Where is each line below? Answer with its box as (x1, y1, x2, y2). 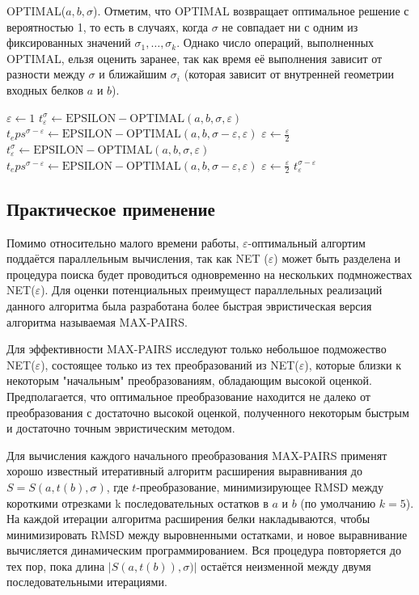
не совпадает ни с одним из (222, 18, 358, 35)
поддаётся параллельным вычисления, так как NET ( (6, 250, 269, 267)
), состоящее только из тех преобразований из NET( (40, 356, 299, 373)
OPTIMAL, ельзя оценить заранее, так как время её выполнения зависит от (6, 49, 383, 66)
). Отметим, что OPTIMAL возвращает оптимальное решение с (93, 2, 409, 19)
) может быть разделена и (273, 250, 401, 267)
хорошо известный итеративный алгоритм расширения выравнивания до (6, 462, 362, 479)
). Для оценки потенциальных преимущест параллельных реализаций (40, 281, 383, 298)
